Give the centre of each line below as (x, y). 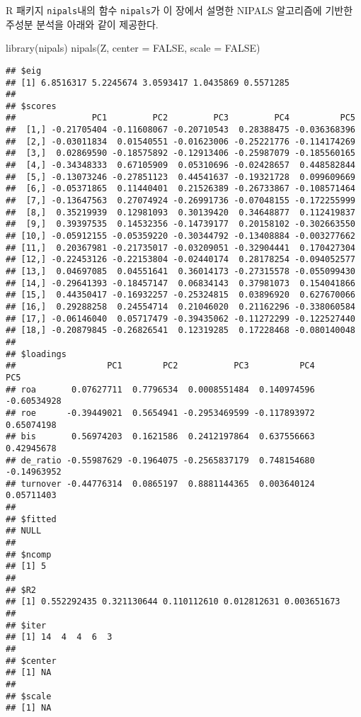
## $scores (31, 106)
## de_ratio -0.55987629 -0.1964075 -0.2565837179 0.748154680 (160, 460)
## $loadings (36, 354)
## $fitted (31, 519)
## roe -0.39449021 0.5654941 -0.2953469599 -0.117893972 (160, 413)
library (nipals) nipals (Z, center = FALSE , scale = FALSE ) (133, 48)
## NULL (24, 531)
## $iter (26, 625)
